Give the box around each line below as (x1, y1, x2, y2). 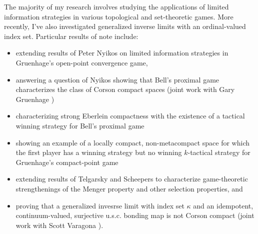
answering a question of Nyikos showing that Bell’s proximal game (15, 74, 219, 84)
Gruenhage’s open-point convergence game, (15, 57, 148, 67)
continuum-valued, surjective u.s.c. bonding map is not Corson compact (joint (15, 210, 254, 220)
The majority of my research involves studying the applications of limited (4, 1, 229, 11)
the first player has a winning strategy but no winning (15, 147, 182, 157)
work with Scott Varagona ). (15, 219, 103, 230)
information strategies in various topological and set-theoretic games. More (4, 11, 233, 21)
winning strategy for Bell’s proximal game (15, 120, 144, 130)
